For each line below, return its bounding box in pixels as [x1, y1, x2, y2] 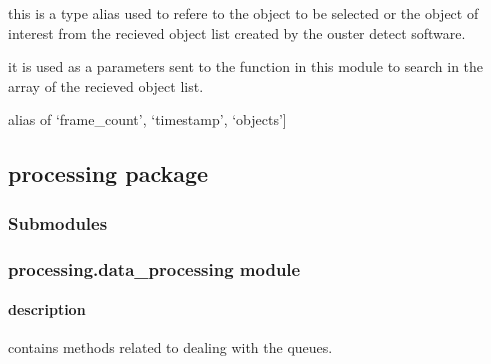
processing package [8, 158, 209, 189]
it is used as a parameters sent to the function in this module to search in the [8, 56, 484, 77]
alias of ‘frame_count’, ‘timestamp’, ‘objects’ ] [8, 109, 287, 130]
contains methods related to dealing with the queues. [8, 337, 333, 358]
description [8, 299, 86, 320]
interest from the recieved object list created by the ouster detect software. [8, 22, 466, 43]
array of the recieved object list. [8, 75, 204, 96]
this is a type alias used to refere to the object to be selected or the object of [8, 3, 479, 23]
